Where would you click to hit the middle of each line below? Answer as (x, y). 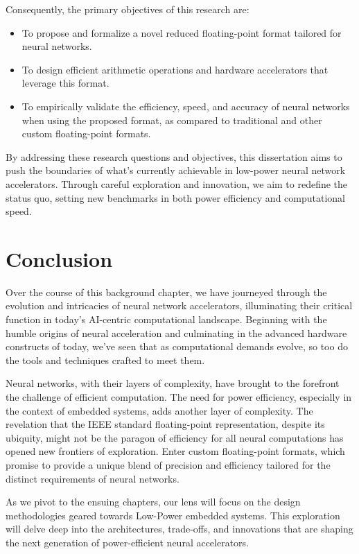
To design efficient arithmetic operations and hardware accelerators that (175, 69)
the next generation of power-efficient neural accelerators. (128, 542)
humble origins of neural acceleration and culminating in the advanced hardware (176, 332)
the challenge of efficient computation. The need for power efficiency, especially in (179, 397)
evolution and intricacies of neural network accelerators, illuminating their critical (179, 305)
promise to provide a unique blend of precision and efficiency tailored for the (168, 464)
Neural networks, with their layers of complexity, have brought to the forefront (173, 383)
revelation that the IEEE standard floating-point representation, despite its (165, 424)
